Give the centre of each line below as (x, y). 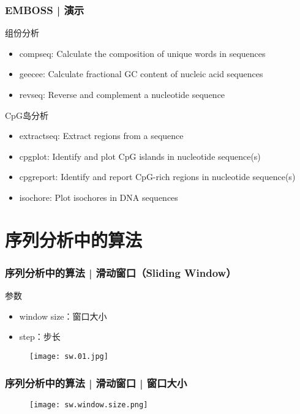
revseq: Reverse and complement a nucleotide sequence (122, 94)
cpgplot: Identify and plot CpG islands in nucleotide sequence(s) (140, 156)
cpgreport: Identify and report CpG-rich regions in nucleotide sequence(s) (157, 177)
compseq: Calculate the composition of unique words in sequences (142, 53)
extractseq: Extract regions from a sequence (101, 136)
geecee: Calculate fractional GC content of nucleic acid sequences (141, 74)
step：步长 (40, 337)
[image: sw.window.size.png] (89, 405)
